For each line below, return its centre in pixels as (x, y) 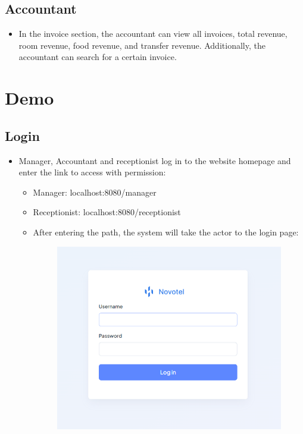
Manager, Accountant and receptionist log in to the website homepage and (155, 160)
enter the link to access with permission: (92, 172)
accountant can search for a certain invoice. (98, 57)
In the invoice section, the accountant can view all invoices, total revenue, (153, 34)
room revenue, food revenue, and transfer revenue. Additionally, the (142, 45)
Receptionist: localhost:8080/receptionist (107, 212)
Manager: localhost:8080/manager (95, 192)
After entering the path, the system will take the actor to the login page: (166, 232)
